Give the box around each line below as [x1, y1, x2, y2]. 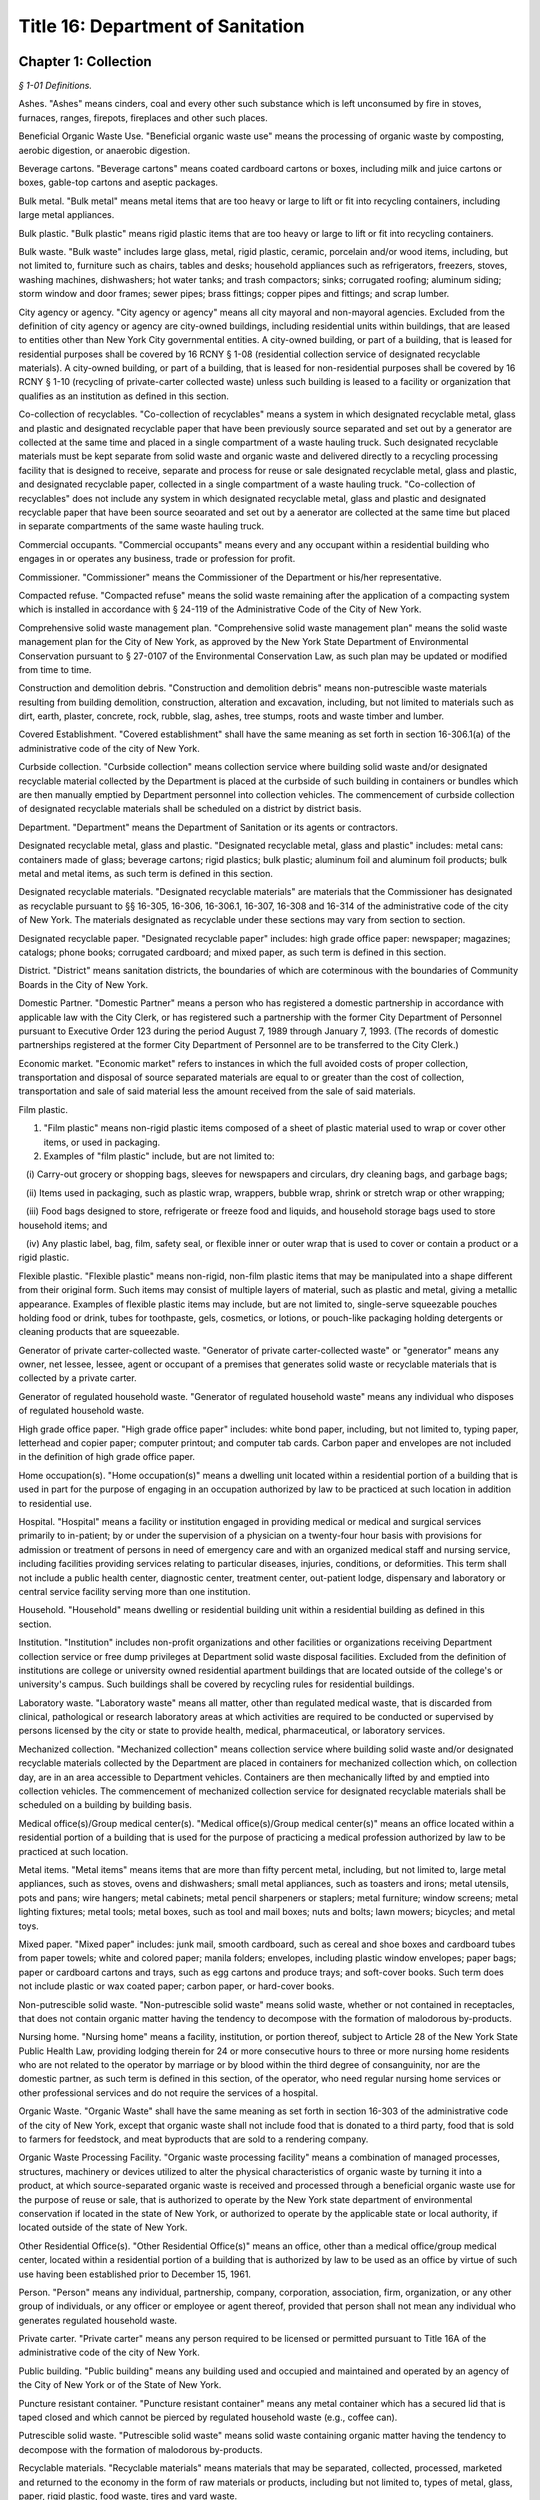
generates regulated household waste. [18, 2314, 178, 2326]
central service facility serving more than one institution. [18, 1585, 251, 1597]
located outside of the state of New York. [18, 2221, 188, 2234]
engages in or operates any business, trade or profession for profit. [18, 553, 296, 565]
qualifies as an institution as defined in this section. [18, 390, 230, 402]
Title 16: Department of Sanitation [18, 15, 305, 37]
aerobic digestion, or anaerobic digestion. [18, 144, 190, 156]
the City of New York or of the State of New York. [18, 2379, 222, 2391]
